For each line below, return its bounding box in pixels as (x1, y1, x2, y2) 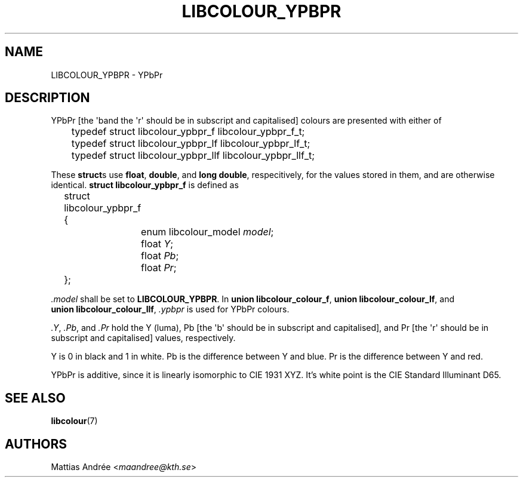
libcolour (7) (51, 416, 98, 426)
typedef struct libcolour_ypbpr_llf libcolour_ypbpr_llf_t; (71, 149, 315, 162)
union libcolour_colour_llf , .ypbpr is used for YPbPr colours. (51, 304, 290, 315)
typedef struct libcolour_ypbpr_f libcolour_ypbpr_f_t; (71, 125, 305, 138)
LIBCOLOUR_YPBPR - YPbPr (51, 69, 163, 80)
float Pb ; (141, 250, 179, 262)
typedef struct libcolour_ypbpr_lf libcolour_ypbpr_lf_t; (71, 137, 310, 150)
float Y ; (141, 238, 174, 250)
